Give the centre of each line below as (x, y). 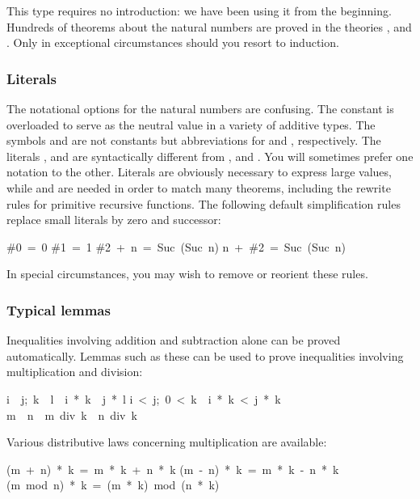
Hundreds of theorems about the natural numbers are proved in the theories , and (209, 26)
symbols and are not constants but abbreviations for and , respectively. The (194, 140)
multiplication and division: (75, 372)
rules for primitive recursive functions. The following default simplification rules (204, 203)
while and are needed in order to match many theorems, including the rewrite (199, 187)
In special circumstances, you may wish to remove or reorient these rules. (187, 274)
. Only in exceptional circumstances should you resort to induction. (173, 42)
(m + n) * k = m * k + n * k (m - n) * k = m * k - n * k (173, 469)
